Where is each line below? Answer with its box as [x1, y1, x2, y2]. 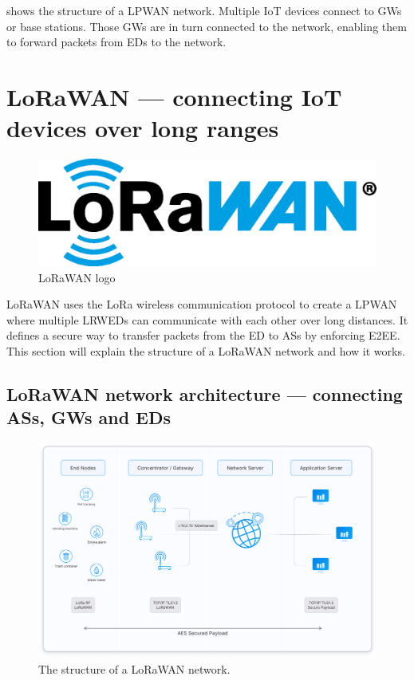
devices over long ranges [6, 112, 279, 144]
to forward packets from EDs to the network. [6, 33, 227, 50]
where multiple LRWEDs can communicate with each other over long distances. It [6, 311, 408, 328]
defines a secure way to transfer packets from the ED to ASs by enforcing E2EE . [6, 327, 400, 344]
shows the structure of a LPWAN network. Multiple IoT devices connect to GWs [6, 2, 402, 18]
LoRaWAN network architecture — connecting [6, 382, 403, 407]
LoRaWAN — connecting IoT [6, 80, 342, 112]
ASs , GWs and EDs [6, 405, 172, 430]
